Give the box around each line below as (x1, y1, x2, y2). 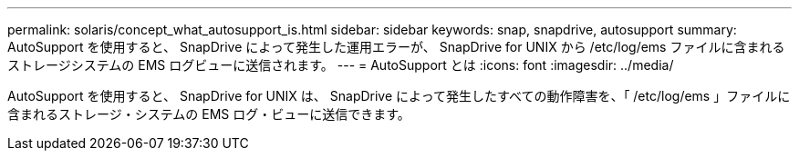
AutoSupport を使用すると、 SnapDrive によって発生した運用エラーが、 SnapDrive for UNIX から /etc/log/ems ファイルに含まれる (7, 39, 785, 54)
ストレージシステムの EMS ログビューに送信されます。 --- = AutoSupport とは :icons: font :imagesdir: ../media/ (7, 57, 674, 73)
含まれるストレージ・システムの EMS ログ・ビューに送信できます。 (7, 106, 410, 122)
